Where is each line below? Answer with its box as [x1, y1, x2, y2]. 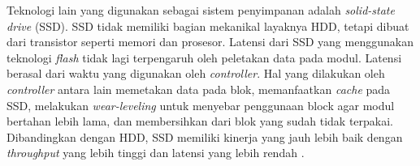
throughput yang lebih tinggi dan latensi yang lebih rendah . [6, 144, 305, 161]
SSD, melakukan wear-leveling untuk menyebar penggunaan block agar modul [6, 96, 395, 113]
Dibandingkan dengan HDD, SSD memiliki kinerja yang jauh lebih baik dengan [6, 128, 403, 145]
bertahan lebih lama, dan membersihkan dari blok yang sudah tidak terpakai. [6, 113, 393, 130]
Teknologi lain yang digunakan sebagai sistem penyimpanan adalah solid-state [6, 2, 395, 18]
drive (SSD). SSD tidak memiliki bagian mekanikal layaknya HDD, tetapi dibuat [6, 17, 409, 34]
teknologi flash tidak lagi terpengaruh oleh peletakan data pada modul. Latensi [6, 49, 402, 66]
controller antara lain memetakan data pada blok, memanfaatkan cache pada [6, 80, 391, 97]
